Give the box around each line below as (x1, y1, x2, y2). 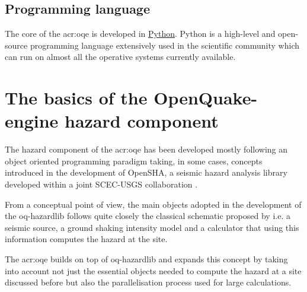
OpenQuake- (153, 85, 258, 110)
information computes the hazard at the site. (5, 233, 168, 245)
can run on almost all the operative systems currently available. (5, 50, 236, 63)
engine (5, 109, 59, 133)
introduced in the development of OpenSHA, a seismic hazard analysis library (5, 166, 287, 179)
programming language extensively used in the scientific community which (30, 39, 300, 51)
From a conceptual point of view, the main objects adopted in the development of (5, 198, 302, 210)
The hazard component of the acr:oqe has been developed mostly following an (5, 143, 288, 155)
